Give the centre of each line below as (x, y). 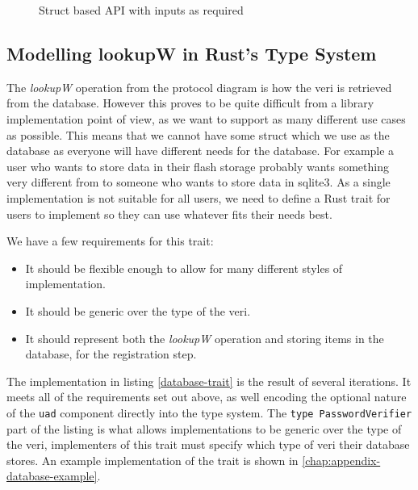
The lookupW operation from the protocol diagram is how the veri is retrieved (199, 87)
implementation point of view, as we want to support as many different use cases (206, 118)
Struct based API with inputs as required (141, 10)
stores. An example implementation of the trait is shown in (153, 460)
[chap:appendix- (341, 460)
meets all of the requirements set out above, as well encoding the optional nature (207, 397)
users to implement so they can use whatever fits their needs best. (169, 214)
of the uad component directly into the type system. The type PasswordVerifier (209, 412)
